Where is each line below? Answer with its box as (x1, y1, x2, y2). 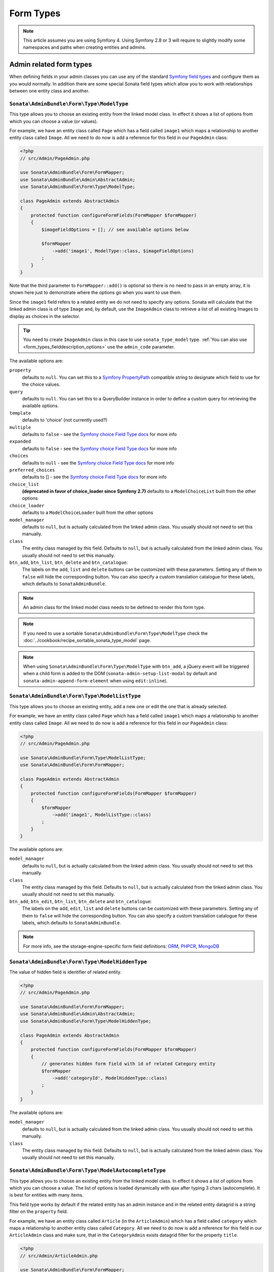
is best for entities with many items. (9, 1192, 84, 1198)
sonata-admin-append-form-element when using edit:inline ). (23, 677, 168, 684)
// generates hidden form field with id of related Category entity (41, 1061, 216, 1067)
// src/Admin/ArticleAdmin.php (20, 1253, 98, 1259)
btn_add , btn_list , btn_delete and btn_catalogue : (9, 560, 128, 565)
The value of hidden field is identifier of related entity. (9, 969, 122, 975)
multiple (9, 424, 31, 430)
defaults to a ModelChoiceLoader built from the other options (22, 509, 153, 516)
